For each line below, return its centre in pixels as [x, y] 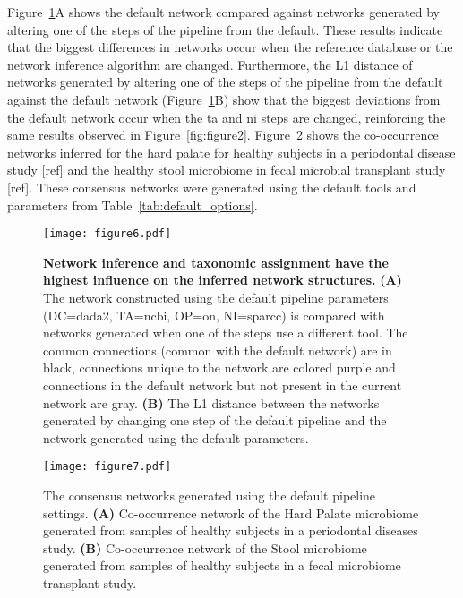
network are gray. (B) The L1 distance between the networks [211, 402]
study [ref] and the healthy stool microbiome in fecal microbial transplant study [227, 170]
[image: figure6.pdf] [107, 234]
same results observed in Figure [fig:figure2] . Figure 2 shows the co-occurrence [223, 135]
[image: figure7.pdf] [107, 467]
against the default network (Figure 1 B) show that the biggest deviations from [224, 99]
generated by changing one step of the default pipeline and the [215, 420]
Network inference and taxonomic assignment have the [216, 262]
